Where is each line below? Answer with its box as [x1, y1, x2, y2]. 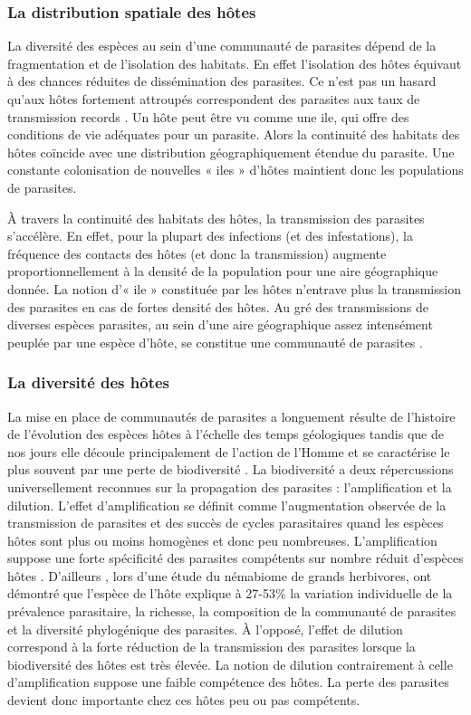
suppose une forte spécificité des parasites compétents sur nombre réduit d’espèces [7, 548, 464, 567]
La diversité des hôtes [7, 371, 170, 394]
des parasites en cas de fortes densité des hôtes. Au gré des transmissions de [7, 297, 429, 316]
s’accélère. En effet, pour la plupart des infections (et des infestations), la [7, 226, 413, 245]
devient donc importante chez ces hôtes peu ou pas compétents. [7, 691, 360, 710]
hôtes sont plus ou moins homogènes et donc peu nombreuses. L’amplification [7, 530, 437, 549]
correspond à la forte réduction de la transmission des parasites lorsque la [7, 637, 416, 656]
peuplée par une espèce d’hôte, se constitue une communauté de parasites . [7, 332, 423, 351]
